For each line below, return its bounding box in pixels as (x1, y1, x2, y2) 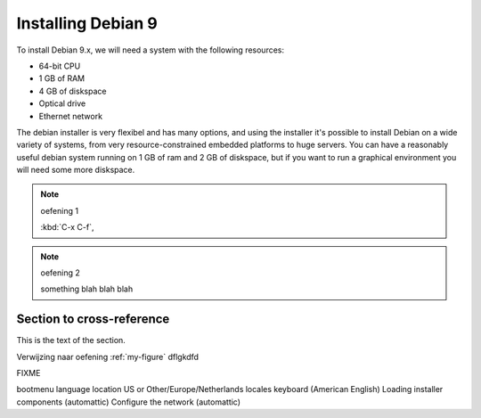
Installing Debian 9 (16, 13, 158, 33)
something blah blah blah (40, 283, 134, 294)
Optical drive (38, 98, 86, 109)
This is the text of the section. (16, 335, 126, 346)
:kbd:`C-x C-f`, (40, 222, 94, 233)
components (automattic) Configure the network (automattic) (16, 397, 240, 407)
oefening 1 (40, 205, 79, 216)
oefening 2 (40, 267, 80, 278)
